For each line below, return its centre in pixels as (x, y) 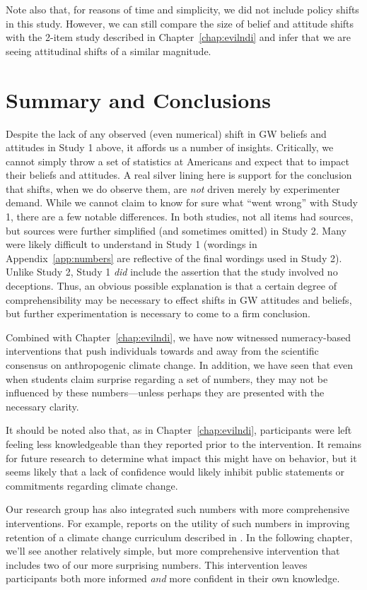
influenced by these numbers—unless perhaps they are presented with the (165, 393)
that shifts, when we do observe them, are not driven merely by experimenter (173, 188)
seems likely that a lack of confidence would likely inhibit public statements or (175, 472)
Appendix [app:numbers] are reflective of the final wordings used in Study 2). (174, 258)
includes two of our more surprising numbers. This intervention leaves (157, 564)
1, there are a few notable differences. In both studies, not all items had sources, (180, 217)
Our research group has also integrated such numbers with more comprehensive (178, 509)
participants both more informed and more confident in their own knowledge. (173, 578)
